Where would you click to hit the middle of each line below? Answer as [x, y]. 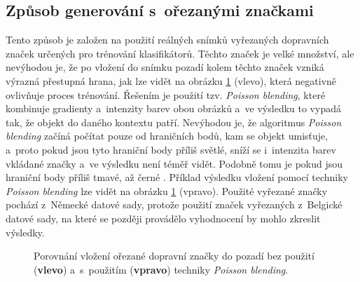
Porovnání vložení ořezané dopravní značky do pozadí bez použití [174, 256]
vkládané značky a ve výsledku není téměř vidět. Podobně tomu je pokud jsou [174, 163]
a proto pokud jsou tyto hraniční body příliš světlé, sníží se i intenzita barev [171, 149]
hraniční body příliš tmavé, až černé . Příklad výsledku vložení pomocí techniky [177, 177]
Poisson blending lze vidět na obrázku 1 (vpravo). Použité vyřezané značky [167, 190]
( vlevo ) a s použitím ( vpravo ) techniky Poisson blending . [161, 269]
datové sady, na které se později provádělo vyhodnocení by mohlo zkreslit [163, 218]
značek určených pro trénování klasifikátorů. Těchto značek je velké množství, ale [180, 53]
